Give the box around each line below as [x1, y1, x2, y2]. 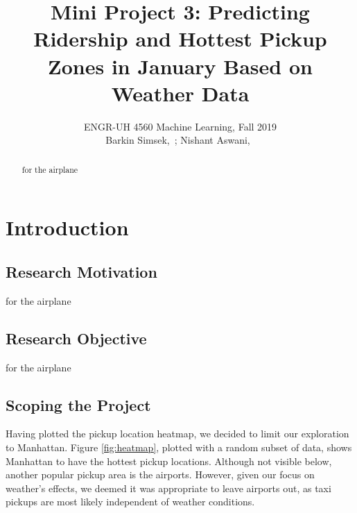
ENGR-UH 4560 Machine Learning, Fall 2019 [83, 119, 277, 133]
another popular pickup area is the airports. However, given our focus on [6, 467, 315, 482]
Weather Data [111, 78, 250, 107]
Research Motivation [6, 260, 157, 282]
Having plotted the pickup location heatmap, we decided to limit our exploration [6, 426, 349, 441]
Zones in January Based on [48, 51, 313, 80]
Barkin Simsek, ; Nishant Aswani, [105, 133, 250, 147]
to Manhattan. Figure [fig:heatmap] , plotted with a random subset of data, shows [6, 439, 352, 454]
